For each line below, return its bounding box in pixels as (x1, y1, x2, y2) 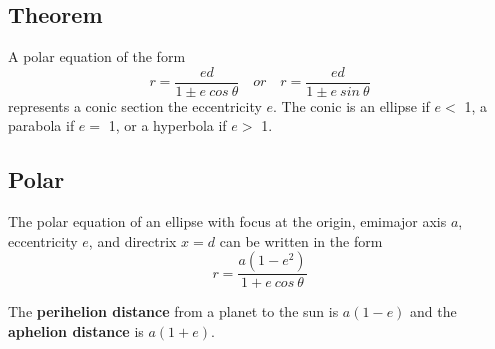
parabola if (8, 115, 75, 136)
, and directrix (88, 230, 177, 251)
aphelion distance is (8, 321, 144, 342)
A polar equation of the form (8, 46, 186, 67)
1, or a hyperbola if (108, 115, 227, 136)
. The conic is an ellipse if (273, 95, 430, 116)
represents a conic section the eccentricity (8, 95, 262, 116)
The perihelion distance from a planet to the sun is (8, 301, 339, 322)
